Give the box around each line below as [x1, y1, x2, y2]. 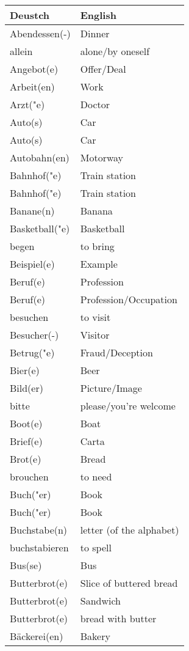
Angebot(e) [10, 62, 59, 76]
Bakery [80, 629, 110, 643]
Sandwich [80, 594, 121, 608]
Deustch [10, 8, 50, 22]
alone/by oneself [80, 44, 150, 58]
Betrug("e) [10, 345, 55, 359]
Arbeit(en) [10, 79, 55, 94]
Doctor [80, 97, 110, 111]
